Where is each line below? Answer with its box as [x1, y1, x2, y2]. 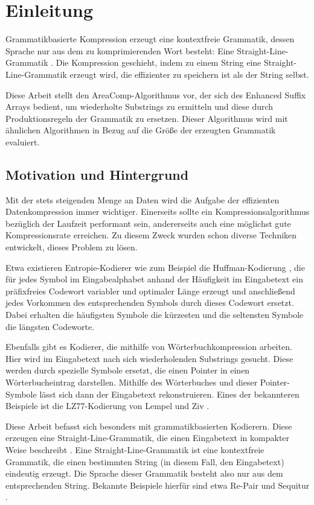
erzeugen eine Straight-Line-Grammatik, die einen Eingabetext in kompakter [5, 431, 290, 444]
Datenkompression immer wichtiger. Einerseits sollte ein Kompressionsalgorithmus [5, 205, 310, 218]
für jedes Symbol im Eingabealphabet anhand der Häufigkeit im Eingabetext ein [5, 273, 303, 285]
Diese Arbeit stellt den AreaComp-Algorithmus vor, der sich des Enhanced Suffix [5, 88, 306, 101]
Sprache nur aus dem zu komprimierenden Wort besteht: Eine [5, 44, 234, 57]
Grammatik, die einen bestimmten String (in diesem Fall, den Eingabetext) [5, 455, 284, 468]
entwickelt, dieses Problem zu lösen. [5, 241, 138, 253]
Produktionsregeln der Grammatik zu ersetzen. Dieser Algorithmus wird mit [5, 112, 288, 124]
